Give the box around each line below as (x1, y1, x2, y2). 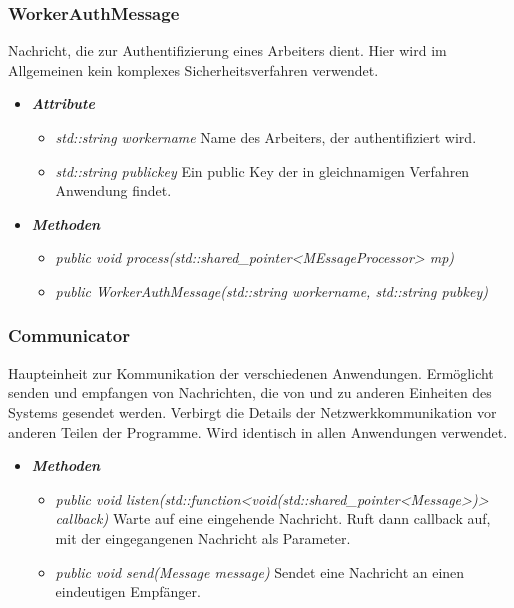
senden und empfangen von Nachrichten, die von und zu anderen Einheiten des (8, 382, 492, 403)
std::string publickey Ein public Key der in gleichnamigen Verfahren (55, 160, 470, 181)
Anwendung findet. (55, 180, 172, 201)
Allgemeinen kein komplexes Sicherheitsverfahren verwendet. (8, 59, 379, 80)
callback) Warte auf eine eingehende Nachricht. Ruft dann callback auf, (55, 508, 491, 529)
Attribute (31, 93, 95, 114)
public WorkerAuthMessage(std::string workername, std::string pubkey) (55, 280, 488, 301)
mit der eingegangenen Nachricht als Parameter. (55, 527, 351, 548)
